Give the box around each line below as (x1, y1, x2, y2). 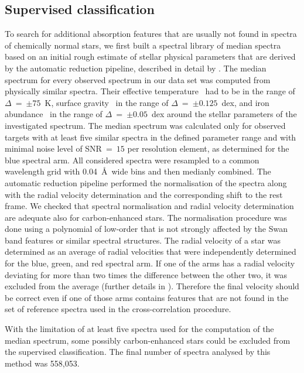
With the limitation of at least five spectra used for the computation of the (5, 323, 274, 335)
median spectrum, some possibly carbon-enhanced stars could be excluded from (5, 334, 291, 346)
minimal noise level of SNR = (5, 142, 112, 155)
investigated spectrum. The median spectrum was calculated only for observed (5, 119, 286, 131)
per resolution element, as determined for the (127, 142, 289, 155)
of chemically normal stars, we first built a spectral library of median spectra (5, 39, 281, 51)
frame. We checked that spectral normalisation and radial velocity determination (5, 200, 294, 212)
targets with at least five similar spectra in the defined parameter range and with (5, 131, 296, 143)
